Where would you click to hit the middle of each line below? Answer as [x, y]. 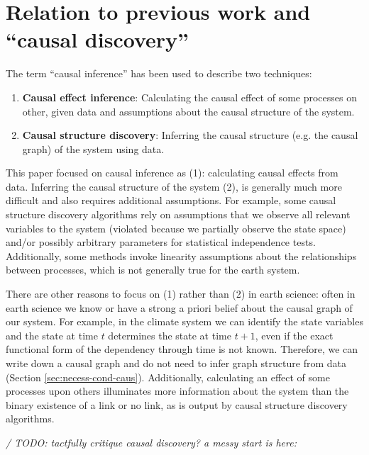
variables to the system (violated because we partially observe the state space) [176, 228]
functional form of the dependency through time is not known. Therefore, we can [182, 349]
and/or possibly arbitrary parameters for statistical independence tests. [161, 242]
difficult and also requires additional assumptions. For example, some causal [171, 200]
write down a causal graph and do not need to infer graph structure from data [176, 363]
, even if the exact [294, 335]
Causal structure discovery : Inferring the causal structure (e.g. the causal [190, 135]
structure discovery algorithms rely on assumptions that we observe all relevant [178, 214]
